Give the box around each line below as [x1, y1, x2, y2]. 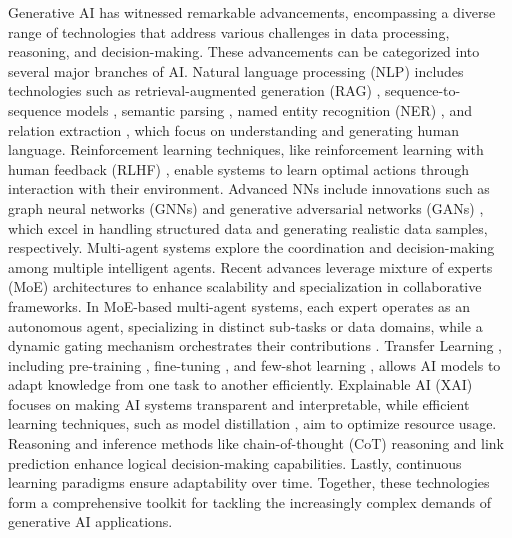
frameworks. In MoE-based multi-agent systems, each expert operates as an [8, 295, 471, 316]
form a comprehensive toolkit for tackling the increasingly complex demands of [8, 491, 491, 512]
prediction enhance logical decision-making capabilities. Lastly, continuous [8, 452, 462, 473]
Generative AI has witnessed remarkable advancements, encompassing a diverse [8, 2, 496, 22]
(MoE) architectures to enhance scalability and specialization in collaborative [8, 276, 482, 297]
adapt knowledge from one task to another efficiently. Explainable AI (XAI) [8, 374, 473, 395]
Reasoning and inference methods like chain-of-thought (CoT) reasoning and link [8, 433, 504, 454]
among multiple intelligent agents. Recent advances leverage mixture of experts [8, 256, 493, 277]
